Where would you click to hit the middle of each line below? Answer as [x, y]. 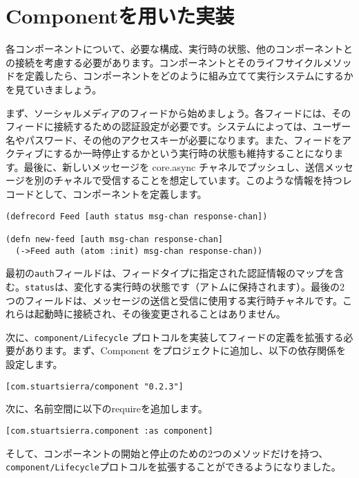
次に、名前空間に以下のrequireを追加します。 [107, 408]
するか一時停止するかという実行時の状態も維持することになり [194, 153]
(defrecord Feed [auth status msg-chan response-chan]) [137, 216]
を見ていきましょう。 [54, 89]
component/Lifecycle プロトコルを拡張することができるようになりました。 [173, 467]
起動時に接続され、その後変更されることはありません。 [160, 314]
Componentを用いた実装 [120, 16]
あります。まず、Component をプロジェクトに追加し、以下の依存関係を [185, 350]
